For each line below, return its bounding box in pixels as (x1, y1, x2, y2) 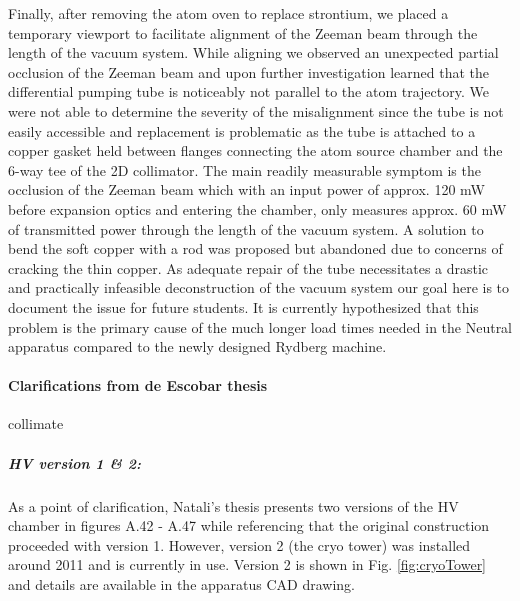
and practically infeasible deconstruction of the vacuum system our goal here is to (8, 277, 510, 298)
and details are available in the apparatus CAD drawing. (8, 574, 355, 595)
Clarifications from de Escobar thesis (8, 375, 268, 396)
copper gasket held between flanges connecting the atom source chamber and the (8, 140, 503, 161)
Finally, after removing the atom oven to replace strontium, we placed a (8, 3, 449, 23)
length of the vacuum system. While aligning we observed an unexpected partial (8, 42, 499, 63)
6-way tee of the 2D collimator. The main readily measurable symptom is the (8, 159, 481, 180)
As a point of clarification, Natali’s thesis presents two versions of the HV (8, 495, 459, 516)
